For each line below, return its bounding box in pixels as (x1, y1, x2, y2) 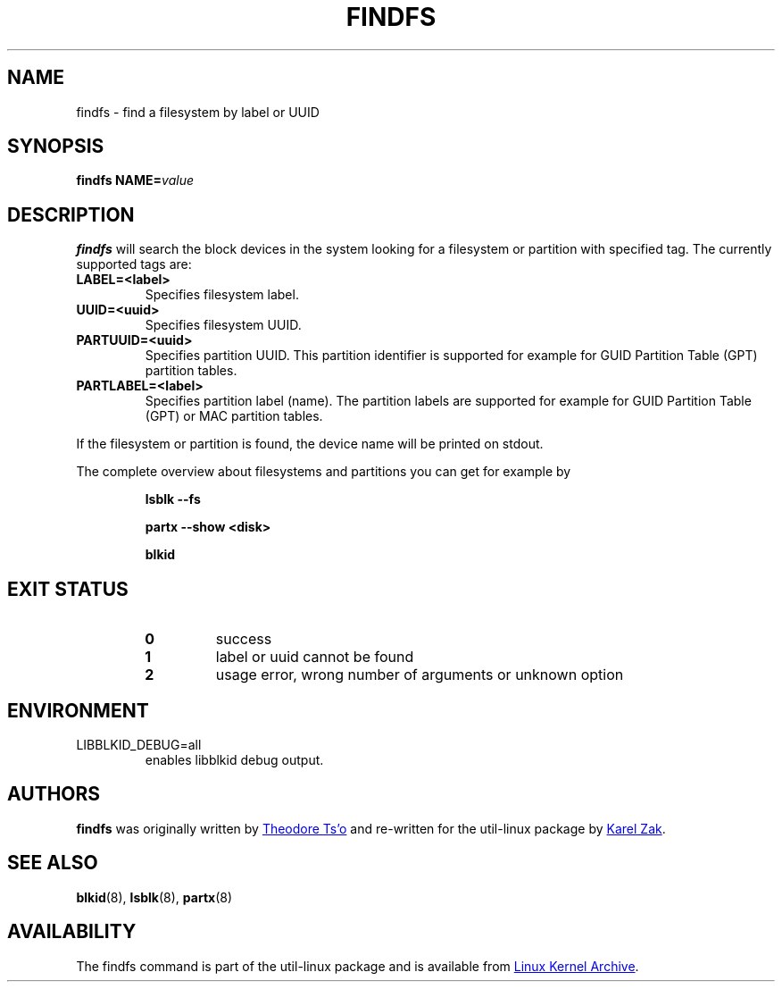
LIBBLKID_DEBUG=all (76, 736, 202, 752)
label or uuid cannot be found (215, 648, 414, 666)
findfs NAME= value (76, 172, 194, 189)
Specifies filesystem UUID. (145, 317, 302, 333)
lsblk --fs (145, 491, 201, 507)
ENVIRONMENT (7, 699, 149, 722)
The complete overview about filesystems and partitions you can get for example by (76, 464, 571, 480)
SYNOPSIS (7, 135, 104, 158)
